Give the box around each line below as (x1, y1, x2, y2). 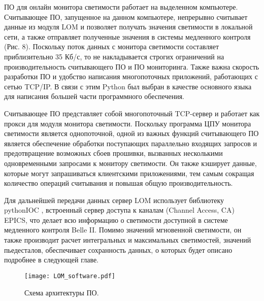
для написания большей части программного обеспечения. (4, 91, 184, 102)
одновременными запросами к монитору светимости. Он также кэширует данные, (4, 157, 257, 168)
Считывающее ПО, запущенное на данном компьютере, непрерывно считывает (4, 11, 248, 22)
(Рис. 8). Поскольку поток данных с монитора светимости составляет (4, 41, 219, 52)
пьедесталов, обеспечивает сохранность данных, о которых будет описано (4, 244, 233, 255)
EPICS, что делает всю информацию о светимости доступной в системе (4, 214, 228, 225)
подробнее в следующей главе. (4, 254, 99, 265)
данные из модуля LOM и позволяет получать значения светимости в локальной (4, 21, 253, 32)
